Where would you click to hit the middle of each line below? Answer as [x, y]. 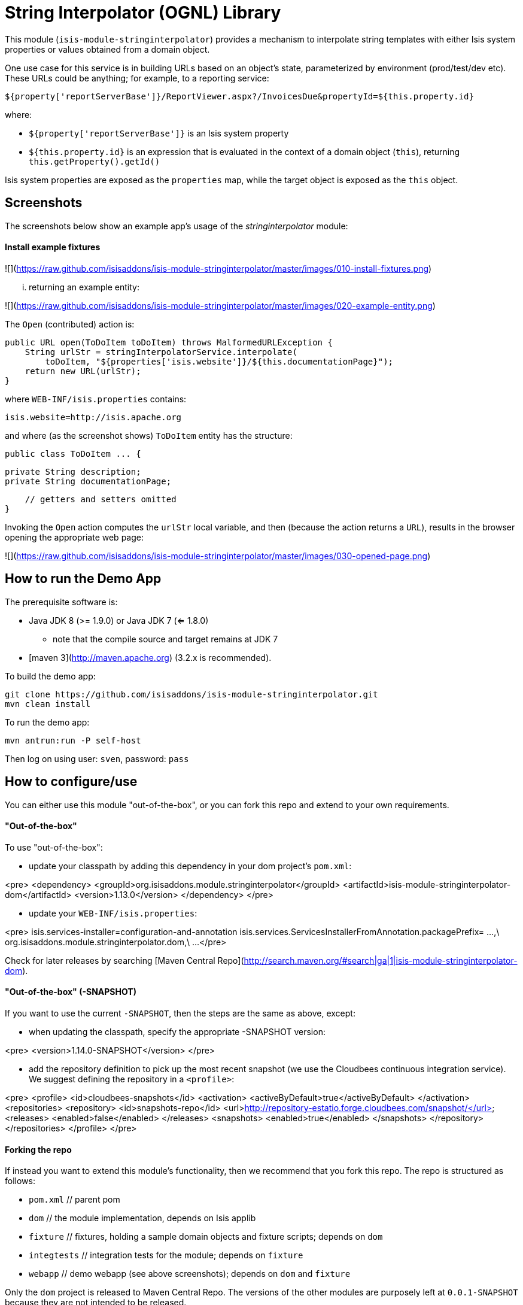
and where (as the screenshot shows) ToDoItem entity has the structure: [149, 435]
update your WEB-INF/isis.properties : [113, 913]
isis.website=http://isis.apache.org [93, 417]
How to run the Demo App [83, 579]
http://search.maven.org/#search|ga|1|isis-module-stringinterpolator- [381, 960]
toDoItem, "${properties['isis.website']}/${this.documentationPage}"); [219, 361]
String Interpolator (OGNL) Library [143, 13]
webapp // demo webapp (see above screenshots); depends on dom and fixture [190, 1274]
